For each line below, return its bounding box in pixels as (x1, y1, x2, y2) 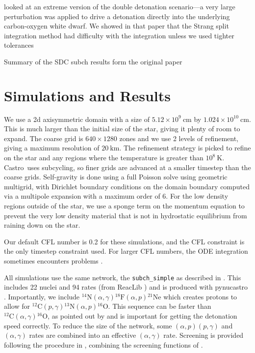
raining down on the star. (4, 220, 80, 230)
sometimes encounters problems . (4, 256, 103, 265)
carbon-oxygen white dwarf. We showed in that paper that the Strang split (4, 21, 229, 31)
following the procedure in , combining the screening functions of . (4, 339, 203, 350)
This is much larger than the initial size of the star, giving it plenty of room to (4, 123, 240, 134)
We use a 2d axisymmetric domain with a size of (4, 114, 150, 124)
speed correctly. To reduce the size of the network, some (4, 320, 172, 330)
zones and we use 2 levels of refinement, (119, 133, 238, 143)
